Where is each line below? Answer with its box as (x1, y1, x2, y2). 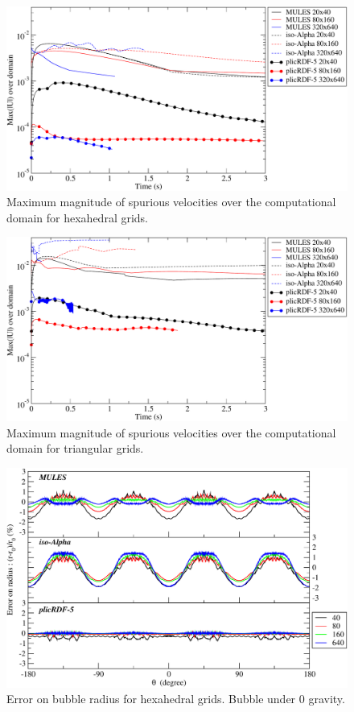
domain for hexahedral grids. (6, 209, 149, 226)
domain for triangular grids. (6, 440, 144, 457)
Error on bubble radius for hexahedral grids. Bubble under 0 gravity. (6, 690, 345, 707)
